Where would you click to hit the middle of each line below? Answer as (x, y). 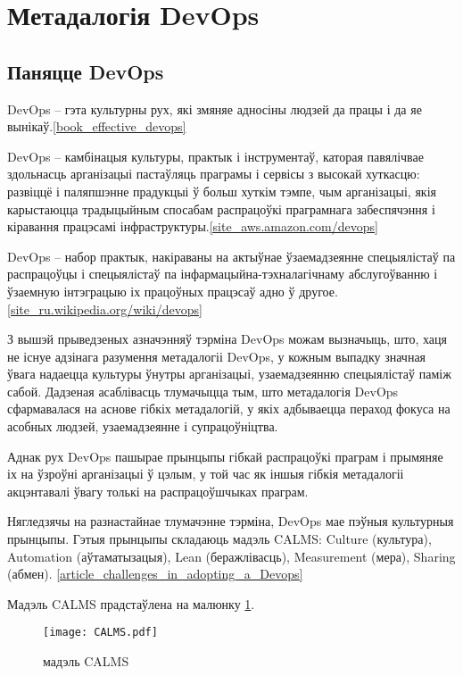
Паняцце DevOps (86, 71)
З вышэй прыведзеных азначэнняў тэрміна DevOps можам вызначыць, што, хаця (227, 339)
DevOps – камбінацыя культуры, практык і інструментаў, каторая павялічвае (215, 156)
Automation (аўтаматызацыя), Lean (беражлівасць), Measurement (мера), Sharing (231, 556)
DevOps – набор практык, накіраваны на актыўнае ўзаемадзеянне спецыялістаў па (231, 256)
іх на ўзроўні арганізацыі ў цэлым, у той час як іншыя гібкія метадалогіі (206, 474)
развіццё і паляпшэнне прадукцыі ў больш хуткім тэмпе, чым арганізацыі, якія (222, 191)
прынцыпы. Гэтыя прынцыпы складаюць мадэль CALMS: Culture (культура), (219, 539)
